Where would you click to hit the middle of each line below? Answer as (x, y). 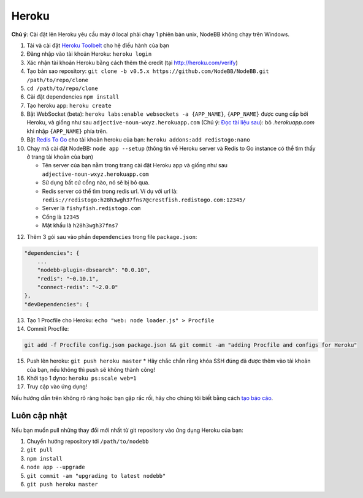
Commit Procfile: (48, 329)
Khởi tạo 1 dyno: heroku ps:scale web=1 (82, 378)
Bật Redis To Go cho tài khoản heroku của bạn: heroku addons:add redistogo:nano (139, 140)
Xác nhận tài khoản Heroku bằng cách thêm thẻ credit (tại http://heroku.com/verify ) (132, 62)
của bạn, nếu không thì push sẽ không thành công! (91, 369)
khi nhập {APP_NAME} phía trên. (67, 131)
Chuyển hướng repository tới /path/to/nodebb (88, 442)
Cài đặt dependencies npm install (73, 97)
